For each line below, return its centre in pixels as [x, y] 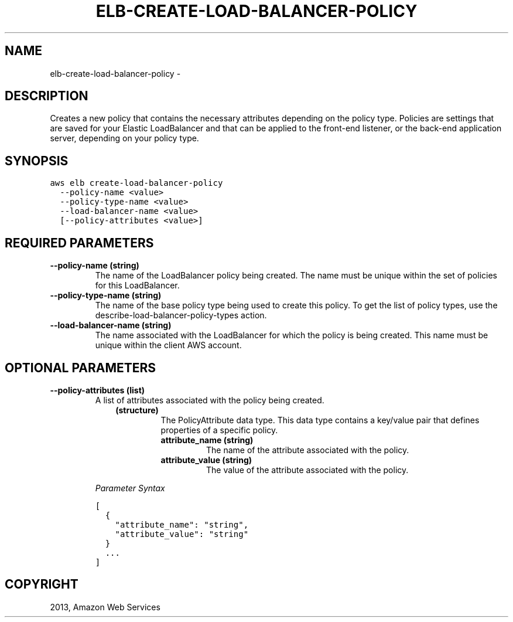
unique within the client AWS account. [168, 345]
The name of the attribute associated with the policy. [308, 450]
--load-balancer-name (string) [111, 325]
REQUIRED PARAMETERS [79, 243]
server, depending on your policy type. [124, 138]
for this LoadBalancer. [137, 285]
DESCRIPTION [47, 96]
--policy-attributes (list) [98, 390]
